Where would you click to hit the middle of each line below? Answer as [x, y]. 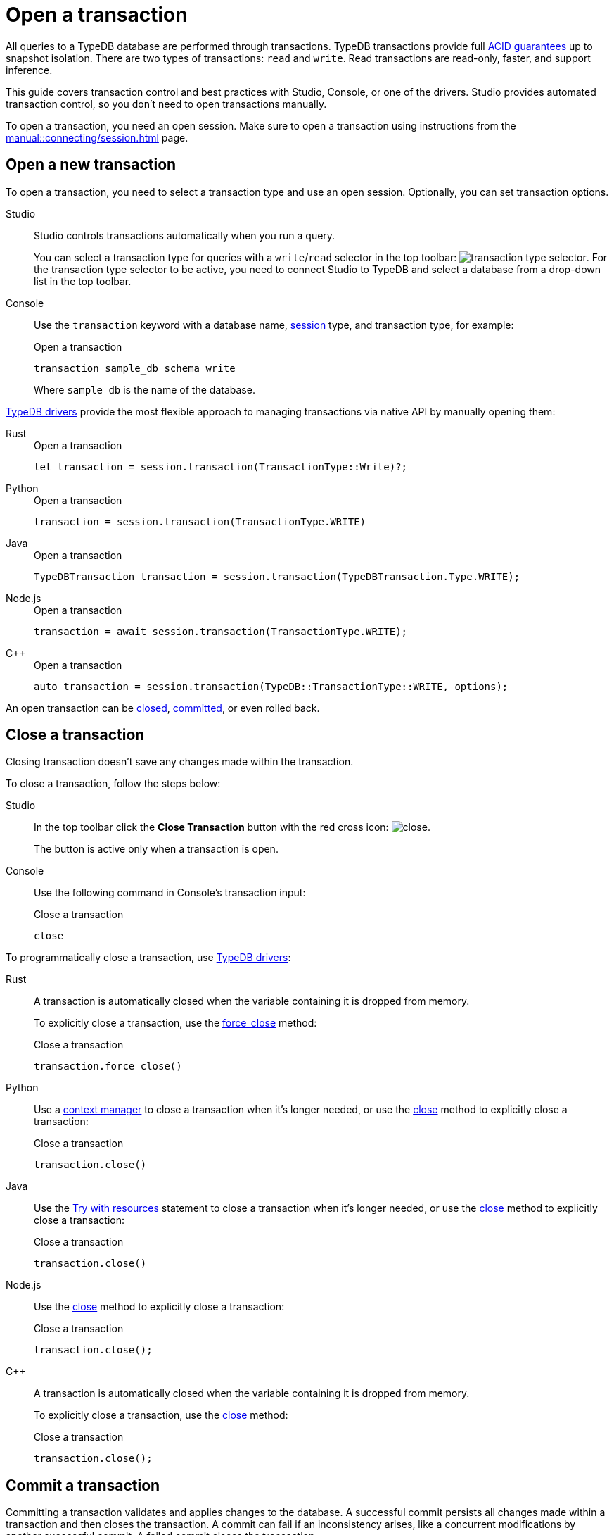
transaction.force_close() [108, 1066]
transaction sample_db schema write [135, 368]
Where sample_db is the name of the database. [145, 389]
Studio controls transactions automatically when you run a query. [185, 235]
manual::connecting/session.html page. [97, 137]
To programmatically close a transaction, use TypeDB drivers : [148, 958]
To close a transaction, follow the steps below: [113, 784]
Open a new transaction [91, 165]
